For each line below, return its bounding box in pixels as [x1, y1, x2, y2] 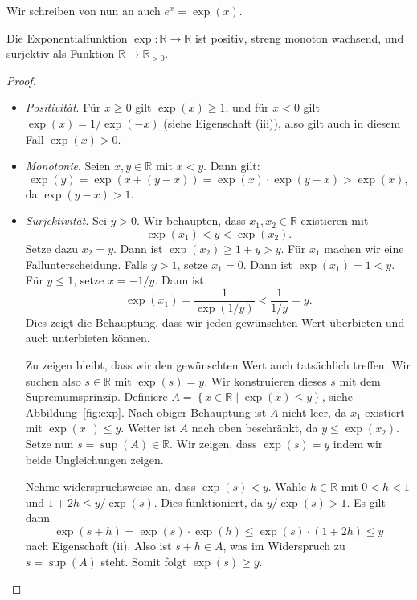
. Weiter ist [121, 419, 176, 436]
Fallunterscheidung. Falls [25, 255, 148, 272]
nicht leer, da [282, 403, 347, 420]
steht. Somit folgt [100, 553, 187, 569]
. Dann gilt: [203, 157, 260, 174]
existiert [365, 403, 405, 420]
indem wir [333, 435, 383, 451]
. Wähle [268, 478, 307, 495]
